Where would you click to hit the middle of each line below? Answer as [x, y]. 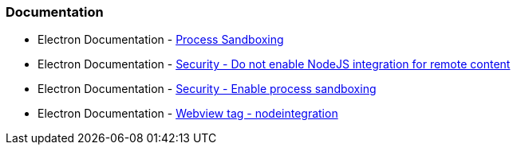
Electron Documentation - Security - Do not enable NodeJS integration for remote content [274, 64]
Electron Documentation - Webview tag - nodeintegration [188, 114]
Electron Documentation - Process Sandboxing [161, 40]
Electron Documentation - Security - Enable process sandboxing [207, 89]
